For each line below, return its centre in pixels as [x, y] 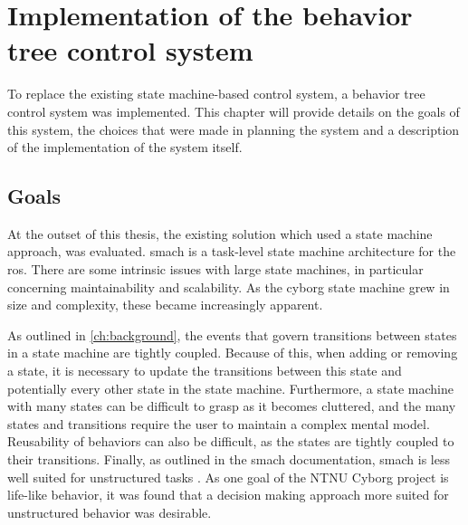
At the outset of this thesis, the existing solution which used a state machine [220, 233]
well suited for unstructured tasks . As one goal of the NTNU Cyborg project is [228, 477]
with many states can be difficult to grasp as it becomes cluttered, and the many [232, 406]
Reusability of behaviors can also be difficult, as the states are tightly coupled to [231, 441]
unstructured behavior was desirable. [110, 512]
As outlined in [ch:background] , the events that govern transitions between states [232, 334]
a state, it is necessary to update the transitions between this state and [205, 371]
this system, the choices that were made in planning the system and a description [234, 129]
